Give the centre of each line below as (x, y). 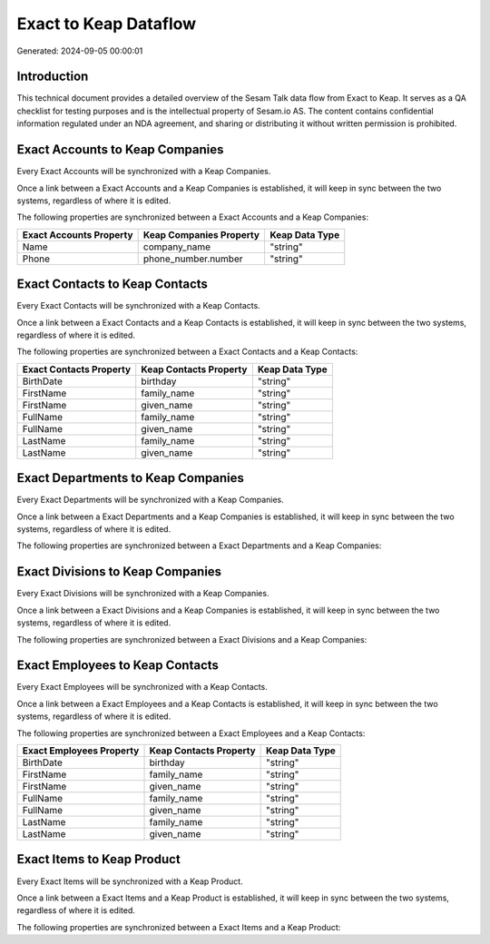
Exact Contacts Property (77, 369)
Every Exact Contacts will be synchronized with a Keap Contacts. (138, 306)
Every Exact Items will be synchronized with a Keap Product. (130, 881)
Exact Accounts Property (78, 234)
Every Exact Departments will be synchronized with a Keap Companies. (151, 500)
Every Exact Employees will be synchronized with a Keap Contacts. (142, 687)
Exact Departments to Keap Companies (131, 478)
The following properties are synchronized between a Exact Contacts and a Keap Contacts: (187, 352)
